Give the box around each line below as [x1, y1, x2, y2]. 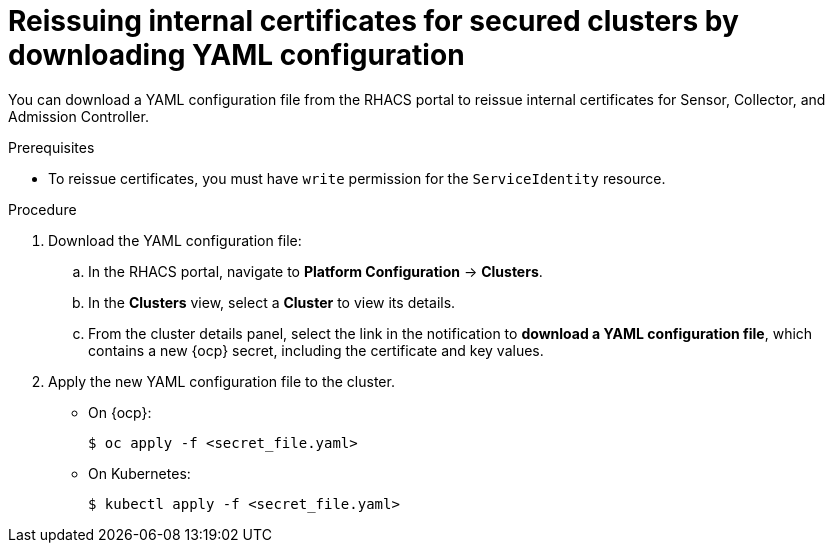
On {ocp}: [88, 403, 152, 421]
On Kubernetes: [88, 464, 191, 482]
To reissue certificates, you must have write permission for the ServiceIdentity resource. [48, 169, 666, 187]
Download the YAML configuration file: [48, 231, 302, 249]
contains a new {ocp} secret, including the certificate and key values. [88, 341, 544, 359]
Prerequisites [8, 138, 95, 156]
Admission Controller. [8, 107, 149, 125]
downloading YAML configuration [8, 38, 465, 72]
